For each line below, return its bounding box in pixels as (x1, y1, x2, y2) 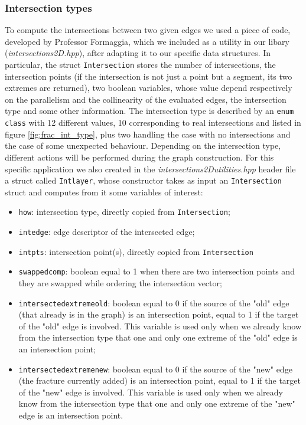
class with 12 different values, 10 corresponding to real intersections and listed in (5, 116, 301, 129)
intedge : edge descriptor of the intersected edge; (18, 225, 195, 238)
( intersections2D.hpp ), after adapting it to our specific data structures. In (5, 47, 271, 59)
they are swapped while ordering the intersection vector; (18, 277, 222, 289)
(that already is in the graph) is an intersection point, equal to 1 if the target (18, 308, 299, 321)
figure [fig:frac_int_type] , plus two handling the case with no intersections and (5, 127, 291, 140)
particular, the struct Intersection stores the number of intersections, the (5, 58, 276, 70)
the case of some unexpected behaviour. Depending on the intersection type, (5, 139, 281, 152)
